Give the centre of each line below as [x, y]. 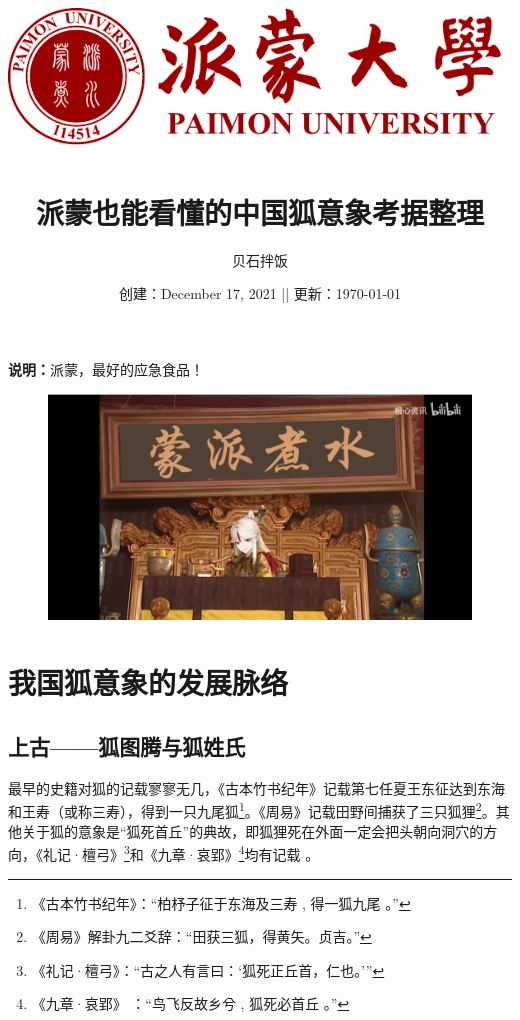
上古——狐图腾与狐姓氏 [127, 746]
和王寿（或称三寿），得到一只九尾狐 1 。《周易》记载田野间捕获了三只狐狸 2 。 [252, 810]
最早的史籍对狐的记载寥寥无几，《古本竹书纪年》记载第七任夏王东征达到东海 [256, 787]
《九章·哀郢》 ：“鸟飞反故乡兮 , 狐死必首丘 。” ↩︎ [190, 1003]
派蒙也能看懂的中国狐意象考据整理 [259, 211]
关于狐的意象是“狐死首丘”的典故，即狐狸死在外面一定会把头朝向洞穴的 [252, 830]
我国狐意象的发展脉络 [148, 682]
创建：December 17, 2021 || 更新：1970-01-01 [260, 293]
